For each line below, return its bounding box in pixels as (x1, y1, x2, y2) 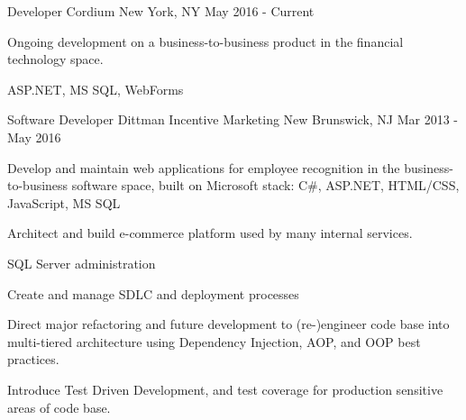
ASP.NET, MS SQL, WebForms (7, 79, 184, 98)
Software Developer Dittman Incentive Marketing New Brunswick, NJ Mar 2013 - (7, 110, 459, 129)
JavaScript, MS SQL (7, 193, 121, 212)
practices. (7, 350, 59, 369)
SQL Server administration (7, 253, 156, 272)
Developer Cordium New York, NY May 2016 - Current (7, 2, 315, 20)
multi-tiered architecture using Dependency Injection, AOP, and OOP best (7, 332, 421, 351)
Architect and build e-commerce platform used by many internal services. (7, 224, 413, 242)
